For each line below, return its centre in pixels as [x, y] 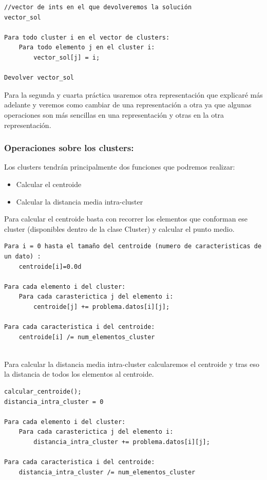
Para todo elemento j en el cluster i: [87, 48]
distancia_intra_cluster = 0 [54, 402]
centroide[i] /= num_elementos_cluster [87, 337]
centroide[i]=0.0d [50, 266]
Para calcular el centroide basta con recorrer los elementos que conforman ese [126, 219]
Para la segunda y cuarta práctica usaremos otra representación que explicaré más [133, 94]
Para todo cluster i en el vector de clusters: [87, 37]
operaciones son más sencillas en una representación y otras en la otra [114, 114]
